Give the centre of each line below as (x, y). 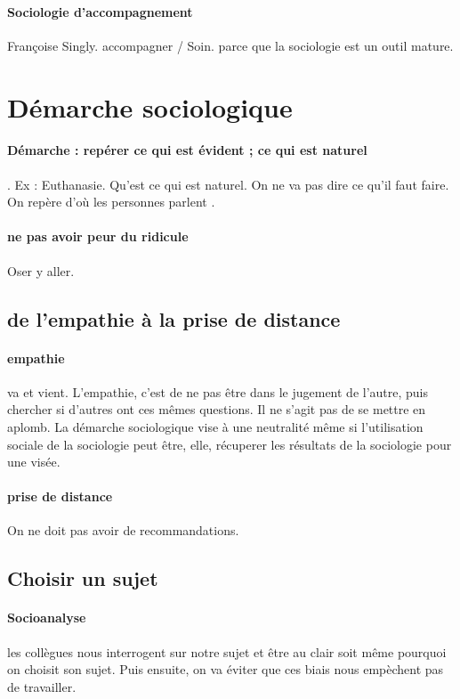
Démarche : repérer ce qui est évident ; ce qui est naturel (187, 150)
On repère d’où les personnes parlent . (111, 202)
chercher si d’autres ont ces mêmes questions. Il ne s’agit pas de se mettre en (217, 409)
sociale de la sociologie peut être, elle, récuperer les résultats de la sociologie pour (230, 444)
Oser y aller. (41, 270)
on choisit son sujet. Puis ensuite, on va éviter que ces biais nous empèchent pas (226, 669)
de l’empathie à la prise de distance (174, 318)
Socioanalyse (47, 618)
